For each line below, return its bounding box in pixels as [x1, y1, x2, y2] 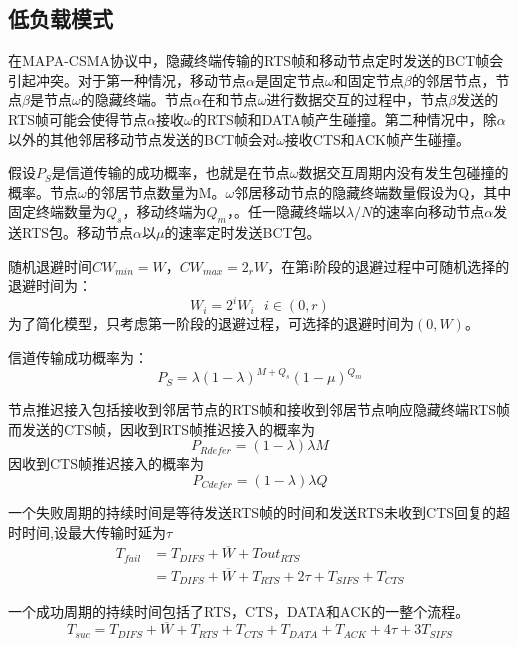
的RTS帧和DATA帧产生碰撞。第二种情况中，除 [192, 108, 497, 129]
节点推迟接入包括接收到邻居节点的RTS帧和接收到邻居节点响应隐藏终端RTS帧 [8, 399, 511, 420]
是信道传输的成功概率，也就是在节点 [51, 162, 290, 183]
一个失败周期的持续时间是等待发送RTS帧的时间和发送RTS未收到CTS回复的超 [8, 501, 511, 522]
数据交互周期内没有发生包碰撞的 [298, 162, 509, 183]
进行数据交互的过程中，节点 [266, 89, 449, 110]
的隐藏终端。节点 [80, 89, 193, 110]
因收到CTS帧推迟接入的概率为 [8, 453, 204, 474]
